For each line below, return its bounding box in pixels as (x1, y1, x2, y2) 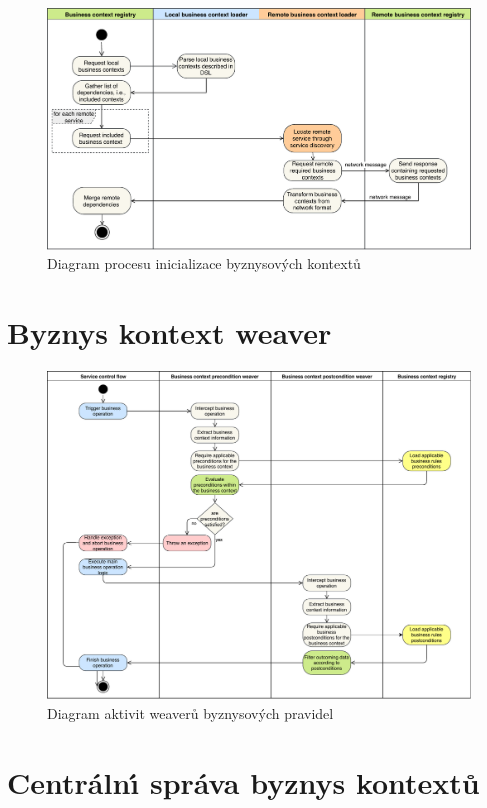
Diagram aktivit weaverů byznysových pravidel (47, 702, 334, 723)
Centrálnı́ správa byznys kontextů (7, 761, 480, 802)
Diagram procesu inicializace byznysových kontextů (47, 253, 361, 274)
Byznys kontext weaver (7, 312, 332, 352)
